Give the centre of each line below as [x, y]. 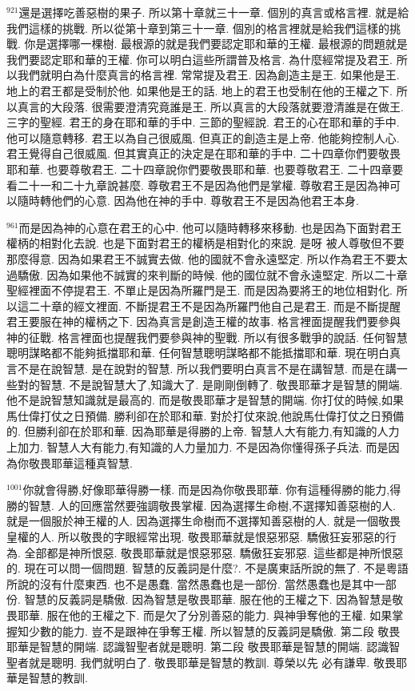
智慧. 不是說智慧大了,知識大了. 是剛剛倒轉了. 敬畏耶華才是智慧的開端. [221, 384]
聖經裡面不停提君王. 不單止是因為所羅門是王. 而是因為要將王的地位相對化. [200, 290]
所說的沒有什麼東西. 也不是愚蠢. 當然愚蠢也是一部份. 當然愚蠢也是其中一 [196, 583]
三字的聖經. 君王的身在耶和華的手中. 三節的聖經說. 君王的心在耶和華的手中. [203, 122]
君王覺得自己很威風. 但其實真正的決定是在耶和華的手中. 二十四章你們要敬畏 [204, 153]
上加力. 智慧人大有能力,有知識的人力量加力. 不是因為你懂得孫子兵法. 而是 [198, 447]
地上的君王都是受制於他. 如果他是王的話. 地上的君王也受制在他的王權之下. [200, 90]
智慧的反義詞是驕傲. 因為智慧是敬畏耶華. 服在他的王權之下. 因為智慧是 [208, 599]
